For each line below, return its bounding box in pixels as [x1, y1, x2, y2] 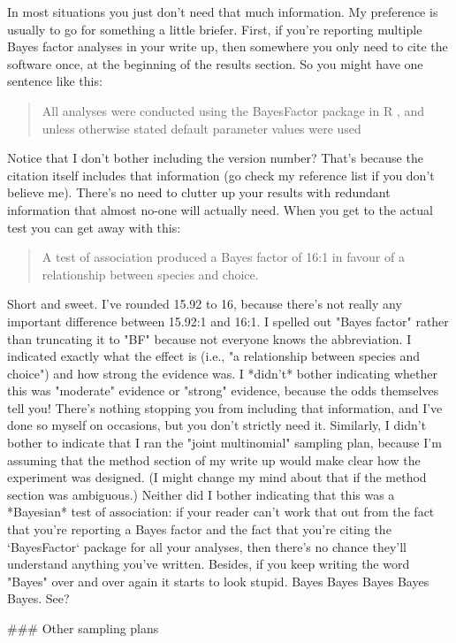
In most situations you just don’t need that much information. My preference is [7, 3, 438, 20]
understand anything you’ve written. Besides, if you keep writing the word [7, 555, 410, 573]
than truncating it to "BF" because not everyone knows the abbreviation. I [7, 329, 412, 348]
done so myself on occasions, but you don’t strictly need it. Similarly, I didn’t [7, 416, 427, 434]
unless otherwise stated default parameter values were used [42, 119, 361, 137]
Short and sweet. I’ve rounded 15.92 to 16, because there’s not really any [7, 295, 402, 313]
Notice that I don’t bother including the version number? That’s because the [7, 149, 423, 167]
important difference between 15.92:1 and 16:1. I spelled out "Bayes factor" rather [7, 311, 449, 330]
